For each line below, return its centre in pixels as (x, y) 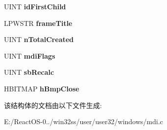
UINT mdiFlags (30, 55)
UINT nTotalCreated (39, 39)
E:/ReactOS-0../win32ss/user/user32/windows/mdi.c (83, 121)
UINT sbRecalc (29, 72)
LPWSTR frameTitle (38, 23)
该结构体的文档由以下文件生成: (53, 105)
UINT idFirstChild (35, 6)
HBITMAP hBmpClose (42, 88)
